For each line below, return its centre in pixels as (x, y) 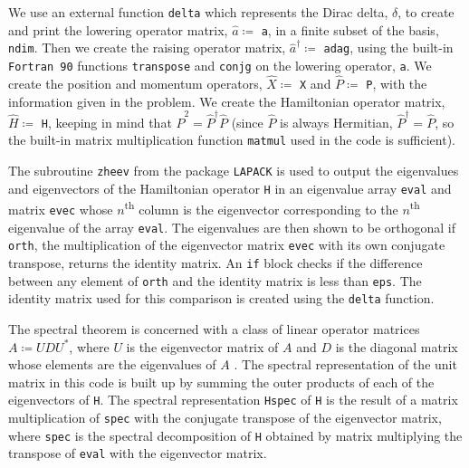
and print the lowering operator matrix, (118, 29)
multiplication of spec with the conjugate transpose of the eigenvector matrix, (225, 418)
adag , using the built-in (388, 48)
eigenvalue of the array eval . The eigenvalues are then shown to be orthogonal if (232, 227)
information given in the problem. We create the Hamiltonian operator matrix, (227, 101)
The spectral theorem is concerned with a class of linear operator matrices (214, 329)
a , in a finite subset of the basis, (350, 29)
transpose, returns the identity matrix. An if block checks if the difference (215, 263)
